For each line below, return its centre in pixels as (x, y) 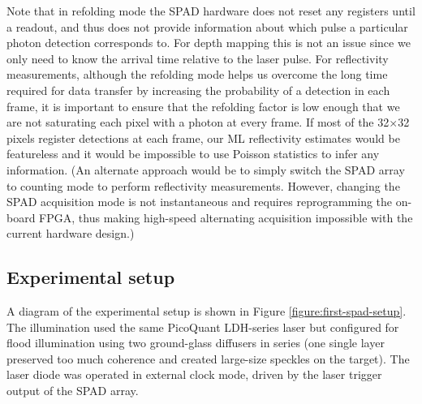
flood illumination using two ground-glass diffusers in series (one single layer (196, 343)
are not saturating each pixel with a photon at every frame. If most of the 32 (198, 122)
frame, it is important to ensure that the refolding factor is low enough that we (203, 106)
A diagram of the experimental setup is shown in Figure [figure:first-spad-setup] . (207, 311)
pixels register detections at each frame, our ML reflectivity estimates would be (203, 138)
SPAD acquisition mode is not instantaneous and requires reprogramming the (200, 202)
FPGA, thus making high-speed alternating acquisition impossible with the (226, 217)
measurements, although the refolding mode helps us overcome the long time (197, 74)
